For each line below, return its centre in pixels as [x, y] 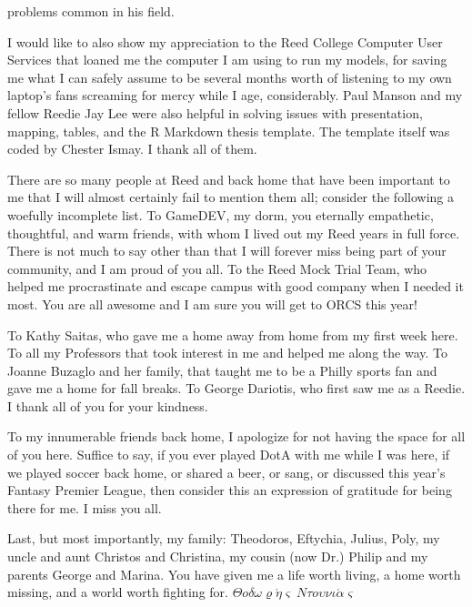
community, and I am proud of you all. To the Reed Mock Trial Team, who [217, 268]
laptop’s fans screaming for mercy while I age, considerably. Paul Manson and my [235, 95]
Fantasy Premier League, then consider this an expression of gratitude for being [230, 490]
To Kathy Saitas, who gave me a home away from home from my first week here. [233, 334]
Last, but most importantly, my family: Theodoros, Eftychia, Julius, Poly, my [224, 538]
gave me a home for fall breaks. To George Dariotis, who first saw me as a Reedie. [236, 388]
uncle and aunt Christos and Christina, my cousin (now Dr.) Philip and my [218, 556]
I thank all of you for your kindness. [108, 405]
